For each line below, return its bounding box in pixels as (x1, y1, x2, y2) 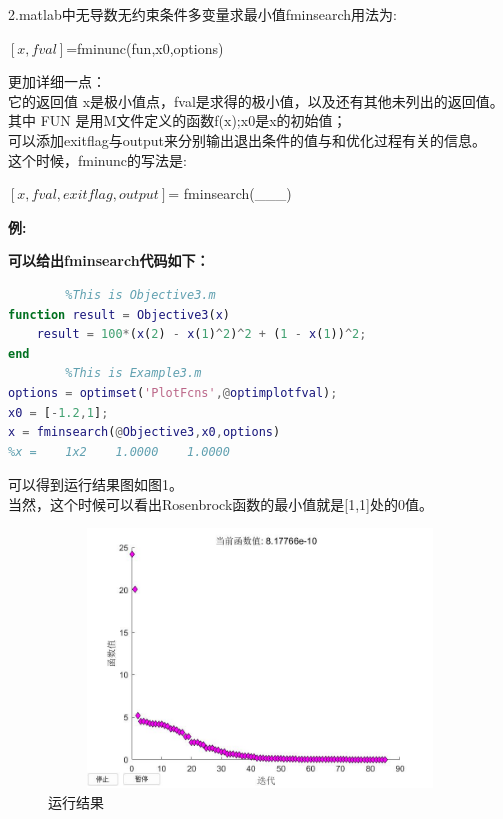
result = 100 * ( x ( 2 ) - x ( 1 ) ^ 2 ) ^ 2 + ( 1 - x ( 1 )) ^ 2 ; (36, 327, 367, 342)
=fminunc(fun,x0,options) (66, 37, 224, 58)
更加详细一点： (8, 71, 106, 92)
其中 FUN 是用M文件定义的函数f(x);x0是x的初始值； (8, 110, 347, 131)
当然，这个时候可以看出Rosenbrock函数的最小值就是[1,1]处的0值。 (8, 493, 433, 514)
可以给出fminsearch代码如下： (8, 250, 210, 271)
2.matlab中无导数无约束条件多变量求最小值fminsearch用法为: (8, 4, 398, 24)
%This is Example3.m (65, 366, 202, 381)
